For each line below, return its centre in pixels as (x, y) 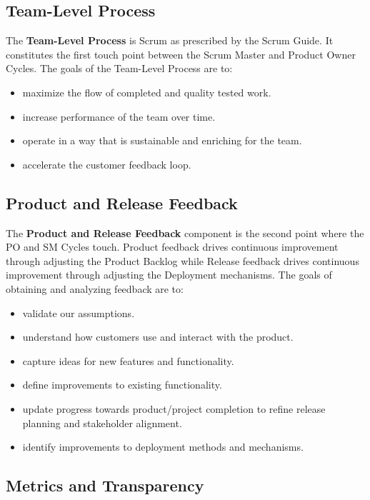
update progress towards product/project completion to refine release (174, 408)
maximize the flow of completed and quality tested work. (147, 92)
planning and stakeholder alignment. (102, 422)
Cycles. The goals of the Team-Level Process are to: (119, 68)
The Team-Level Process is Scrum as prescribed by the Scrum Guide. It (170, 40)
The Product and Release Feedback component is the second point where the (185, 232)
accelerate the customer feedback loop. (107, 164)
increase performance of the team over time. (119, 116)
